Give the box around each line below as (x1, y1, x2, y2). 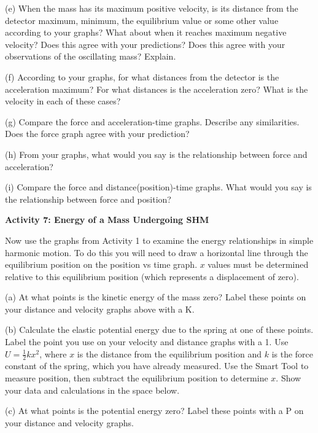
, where (39, 347, 67, 360)
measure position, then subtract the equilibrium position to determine (5, 372, 268, 384)
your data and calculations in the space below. (5, 383, 180, 396)
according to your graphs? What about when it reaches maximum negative (5, 26, 287, 39)
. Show (276, 372, 301, 384)
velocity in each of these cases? (5, 95, 121, 107)
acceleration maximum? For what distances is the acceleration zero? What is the (5, 82, 308, 95)
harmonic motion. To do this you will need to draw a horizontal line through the (5, 246, 308, 259)
